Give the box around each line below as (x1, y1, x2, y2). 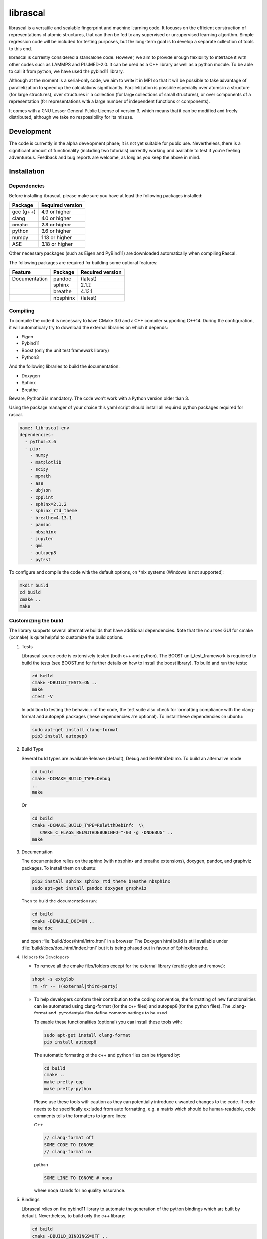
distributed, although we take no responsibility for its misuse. (9, 114, 133, 120)
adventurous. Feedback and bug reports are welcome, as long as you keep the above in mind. (9, 154, 200, 160)
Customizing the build (9, 617, 64, 624)
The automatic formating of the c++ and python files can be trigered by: (34, 1052, 180, 1058)
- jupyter (30, 536, 54, 541)
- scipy (30, 466, 49, 472)
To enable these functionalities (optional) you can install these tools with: (34, 1019, 182, 1025)
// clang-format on (44, 1149, 91, 1155)
